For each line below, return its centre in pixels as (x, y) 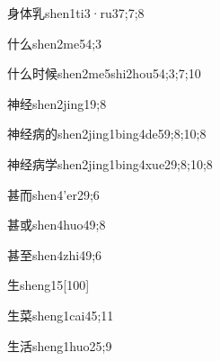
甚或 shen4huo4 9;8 (57, 225)
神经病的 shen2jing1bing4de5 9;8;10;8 (107, 134)
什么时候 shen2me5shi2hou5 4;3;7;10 (104, 73)
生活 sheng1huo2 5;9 (60, 345)
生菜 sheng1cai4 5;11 (61, 315)
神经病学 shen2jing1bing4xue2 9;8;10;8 (110, 163)
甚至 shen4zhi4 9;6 (55, 254)
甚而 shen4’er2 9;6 (53, 194)
